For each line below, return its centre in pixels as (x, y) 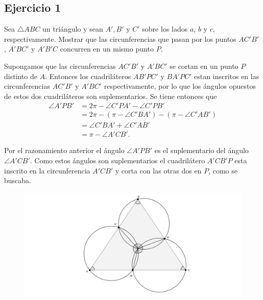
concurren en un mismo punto (107, 49)
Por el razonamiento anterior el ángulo (64, 150)
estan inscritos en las (227, 76)
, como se (223, 170)
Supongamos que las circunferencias (60, 66)
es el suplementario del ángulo (201, 150)
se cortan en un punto (204, 66)
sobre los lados (165, 29)
